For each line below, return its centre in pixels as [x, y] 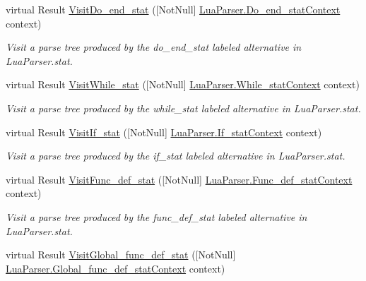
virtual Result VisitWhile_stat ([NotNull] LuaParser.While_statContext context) [183, 84]
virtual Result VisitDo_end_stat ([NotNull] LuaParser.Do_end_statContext [173, 9]
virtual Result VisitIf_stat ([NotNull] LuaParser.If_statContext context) [164, 132]
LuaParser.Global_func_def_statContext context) [116, 268]
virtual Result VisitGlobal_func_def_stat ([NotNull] [121, 255]
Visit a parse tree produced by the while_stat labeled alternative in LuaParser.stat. [183, 108]
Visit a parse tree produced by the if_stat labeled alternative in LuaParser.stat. [176, 156]
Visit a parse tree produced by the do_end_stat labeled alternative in [154, 47]
